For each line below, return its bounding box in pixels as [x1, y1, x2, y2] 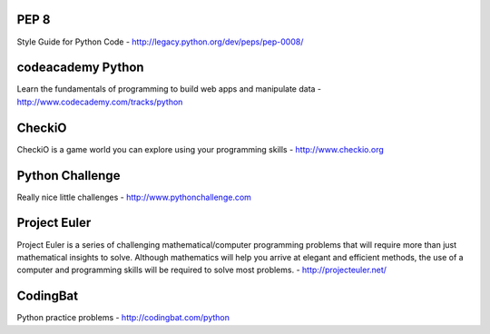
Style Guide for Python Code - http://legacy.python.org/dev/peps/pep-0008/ [16, 36, 304, 47]
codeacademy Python [16, 60, 144, 75]
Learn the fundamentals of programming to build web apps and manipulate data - [16, 83, 322, 94]
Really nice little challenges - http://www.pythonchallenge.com [16, 192, 251, 202]
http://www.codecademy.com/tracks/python [16, 96, 183, 107]
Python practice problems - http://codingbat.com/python [16, 312, 230, 323]
